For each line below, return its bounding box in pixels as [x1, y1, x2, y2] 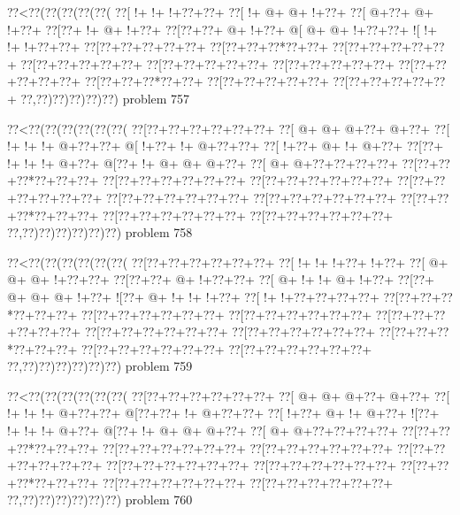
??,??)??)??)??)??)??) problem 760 [7, 490, 193, 509]
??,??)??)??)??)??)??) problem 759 [7, 357, 193, 375]
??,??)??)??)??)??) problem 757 [20, 88, 190, 107]
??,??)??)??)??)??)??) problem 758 [7, 223, 193, 242]
